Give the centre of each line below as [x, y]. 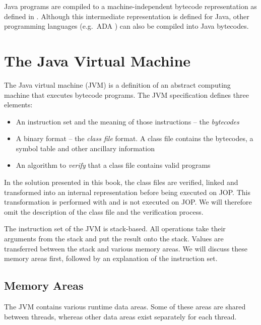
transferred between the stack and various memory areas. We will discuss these [126, 248]
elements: [18, 105]
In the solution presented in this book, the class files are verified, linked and [121, 182]
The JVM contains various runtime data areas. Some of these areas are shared [125, 307]
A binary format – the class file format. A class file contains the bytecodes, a [135, 138]
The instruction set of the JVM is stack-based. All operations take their [115, 229]
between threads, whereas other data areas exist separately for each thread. [120, 316]
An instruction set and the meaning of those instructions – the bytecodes [127, 121]
